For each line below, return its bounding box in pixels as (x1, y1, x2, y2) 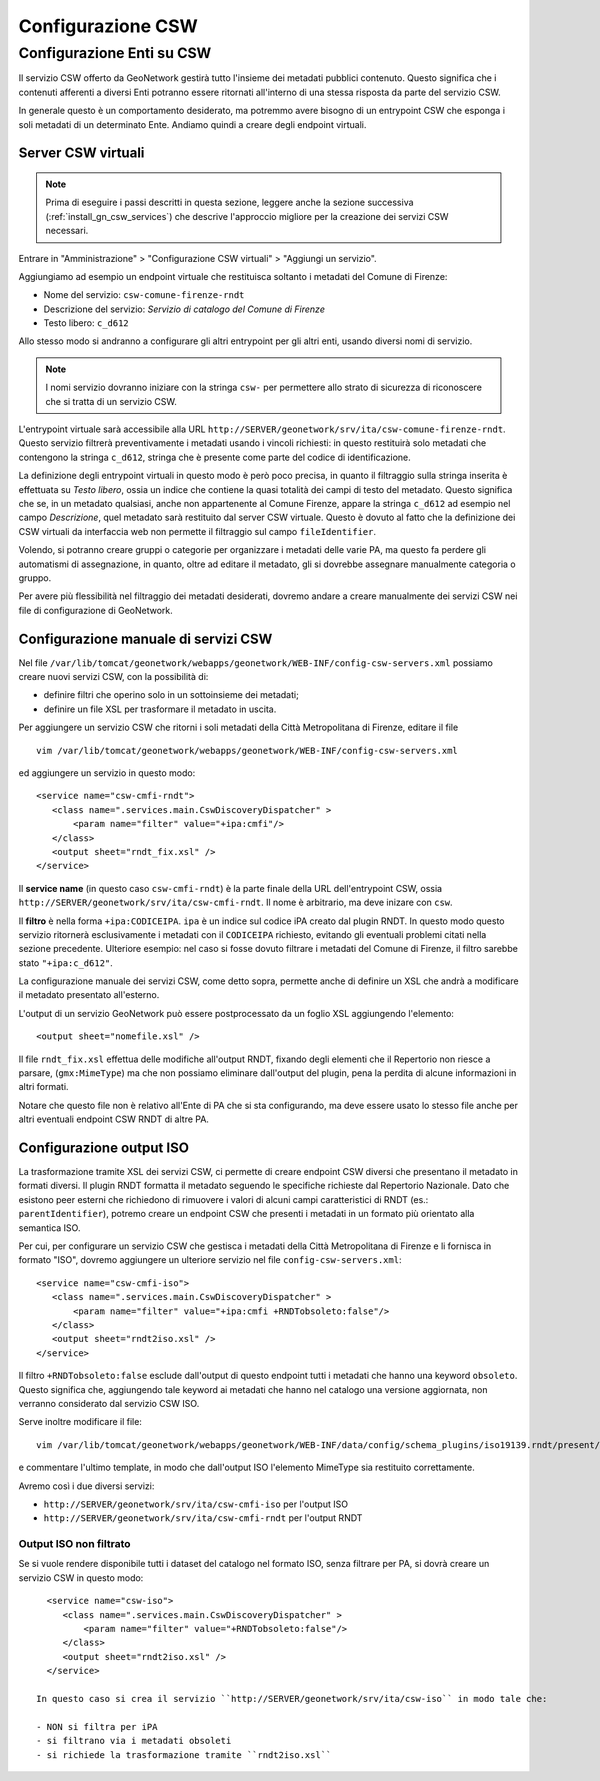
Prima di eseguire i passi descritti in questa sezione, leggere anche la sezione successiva (45, 196, 414, 209)
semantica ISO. (18, 1221, 81, 1234)
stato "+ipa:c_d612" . (18, 956, 114, 969)
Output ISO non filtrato (18, 1537, 131, 1551)
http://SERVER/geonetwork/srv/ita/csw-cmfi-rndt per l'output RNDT (43, 1512, 363, 1524)
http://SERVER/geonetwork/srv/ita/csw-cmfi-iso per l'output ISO (43, 1498, 349, 1510)
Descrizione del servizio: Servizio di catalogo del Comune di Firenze (43, 303, 325, 315)
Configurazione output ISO (18, 1140, 190, 1156)
